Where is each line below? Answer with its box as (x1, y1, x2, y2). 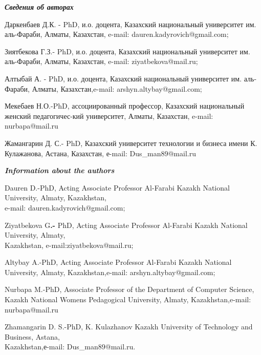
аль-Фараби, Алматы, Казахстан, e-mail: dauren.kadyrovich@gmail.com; (5, 29, 229, 39)
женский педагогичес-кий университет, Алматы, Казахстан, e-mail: (5, 110, 213, 121)
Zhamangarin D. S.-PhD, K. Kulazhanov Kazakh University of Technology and (5, 321, 253, 332)
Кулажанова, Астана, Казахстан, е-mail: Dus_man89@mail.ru (5, 148, 196, 158)
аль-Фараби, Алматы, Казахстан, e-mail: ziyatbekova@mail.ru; (5, 56, 198, 67)
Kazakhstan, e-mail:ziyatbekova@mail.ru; (5, 239, 134, 250)
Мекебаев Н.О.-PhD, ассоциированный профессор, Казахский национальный (5, 100, 245, 111)
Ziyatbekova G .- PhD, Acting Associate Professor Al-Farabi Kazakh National (5, 219, 248, 230)
